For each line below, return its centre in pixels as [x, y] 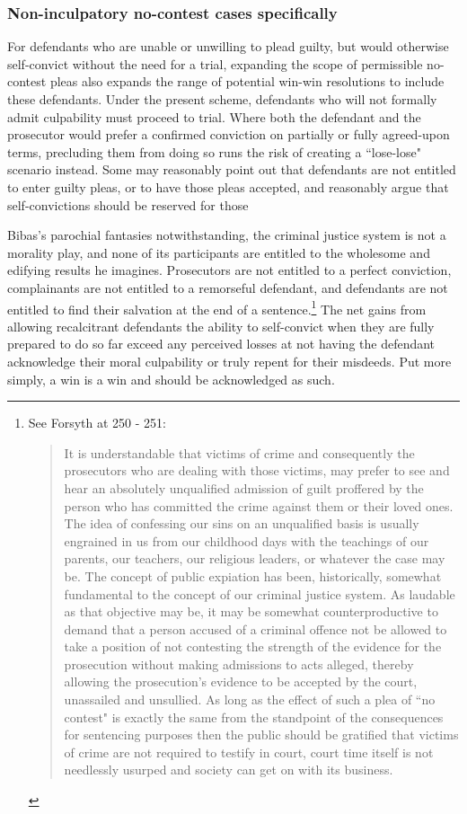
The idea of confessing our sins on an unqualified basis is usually [242, 523]
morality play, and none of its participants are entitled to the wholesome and [219, 252]
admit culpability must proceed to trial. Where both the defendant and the [214, 116]
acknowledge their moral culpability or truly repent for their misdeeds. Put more [229, 361]
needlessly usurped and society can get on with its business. [229, 770]
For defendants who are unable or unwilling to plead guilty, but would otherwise [228, 46]
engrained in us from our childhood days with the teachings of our [247, 540]
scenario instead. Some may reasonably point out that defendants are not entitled [232, 169]
